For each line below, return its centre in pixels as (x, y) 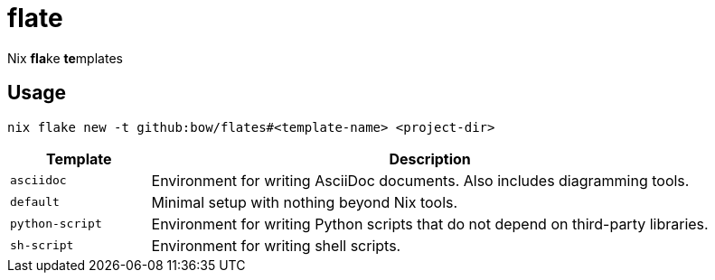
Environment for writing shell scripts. (276, 245)
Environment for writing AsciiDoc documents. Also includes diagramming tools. (420, 180)
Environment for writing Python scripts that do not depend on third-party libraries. (430, 224)
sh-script (42, 246)
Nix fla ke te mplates (65, 58)
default (35, 202)
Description (430, 159)
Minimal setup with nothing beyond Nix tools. (305, 202)
